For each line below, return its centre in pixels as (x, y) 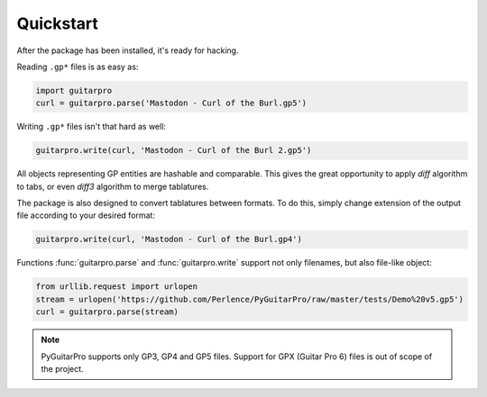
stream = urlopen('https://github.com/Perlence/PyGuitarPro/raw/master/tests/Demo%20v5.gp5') (250, 299)
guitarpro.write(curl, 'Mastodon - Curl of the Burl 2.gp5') (174, 150)
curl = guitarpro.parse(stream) (107, 312)
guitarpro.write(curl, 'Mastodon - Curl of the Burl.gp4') (169, 239)
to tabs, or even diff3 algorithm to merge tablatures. (113, 186)
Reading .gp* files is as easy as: (78, 67)
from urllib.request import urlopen (117, 287)
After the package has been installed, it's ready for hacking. (128, 50)
